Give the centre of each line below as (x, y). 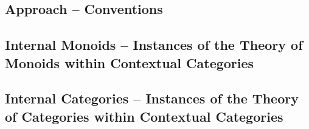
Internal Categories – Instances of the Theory (152, 98)
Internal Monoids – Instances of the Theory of (154, 45)
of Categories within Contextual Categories (144, 116)
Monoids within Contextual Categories (130, 62)
